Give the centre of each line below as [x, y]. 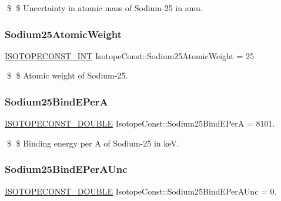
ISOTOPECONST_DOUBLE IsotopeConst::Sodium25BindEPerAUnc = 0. [141, 191]
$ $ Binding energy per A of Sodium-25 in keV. [93, 143]
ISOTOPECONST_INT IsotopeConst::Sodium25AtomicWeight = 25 [130, 55]
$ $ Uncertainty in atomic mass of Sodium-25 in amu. [105, 8]
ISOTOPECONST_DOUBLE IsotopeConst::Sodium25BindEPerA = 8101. [140, 123]
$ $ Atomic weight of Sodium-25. [67, 75]
